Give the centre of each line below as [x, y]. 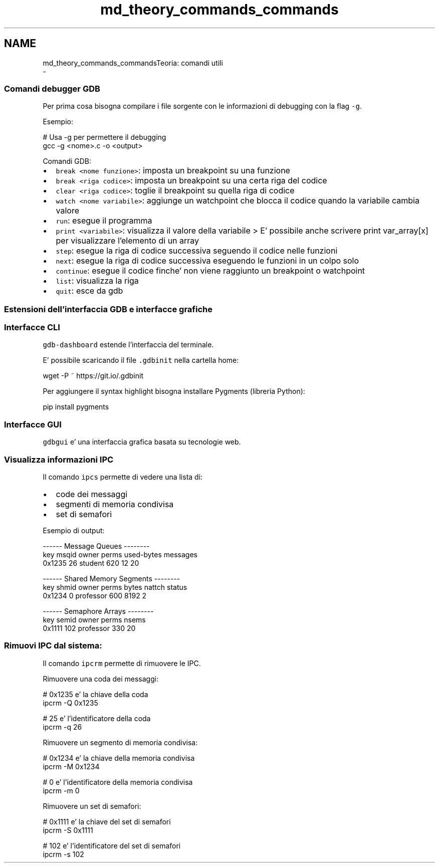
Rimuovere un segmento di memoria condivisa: [120, 742]
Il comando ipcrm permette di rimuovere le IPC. [122, 663]
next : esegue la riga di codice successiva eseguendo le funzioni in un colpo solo [207, 261]
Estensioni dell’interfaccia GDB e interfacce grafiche [108, 309]
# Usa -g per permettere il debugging [104, 137]
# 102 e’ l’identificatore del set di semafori [112, 845]
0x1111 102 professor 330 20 [89, 628]
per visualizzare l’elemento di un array [128, 241]
